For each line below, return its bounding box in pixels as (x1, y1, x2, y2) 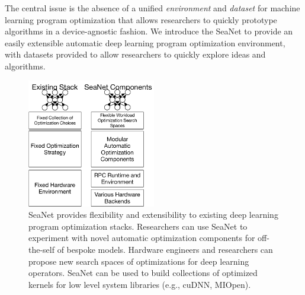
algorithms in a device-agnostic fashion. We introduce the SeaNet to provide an (5, 25, 293, 37)
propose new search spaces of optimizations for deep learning (28, 255, 249, 267)
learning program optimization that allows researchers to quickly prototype (5, 13, 277, 26)
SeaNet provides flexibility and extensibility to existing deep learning (28, 208, 278, 221)
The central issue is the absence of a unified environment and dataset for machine (5, 2, 300, 14)
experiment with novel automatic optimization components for (28, 231, 255, 244)
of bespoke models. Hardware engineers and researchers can (57, 243, 273, 255)
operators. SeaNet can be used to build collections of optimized (28, 267, 258, 279)
